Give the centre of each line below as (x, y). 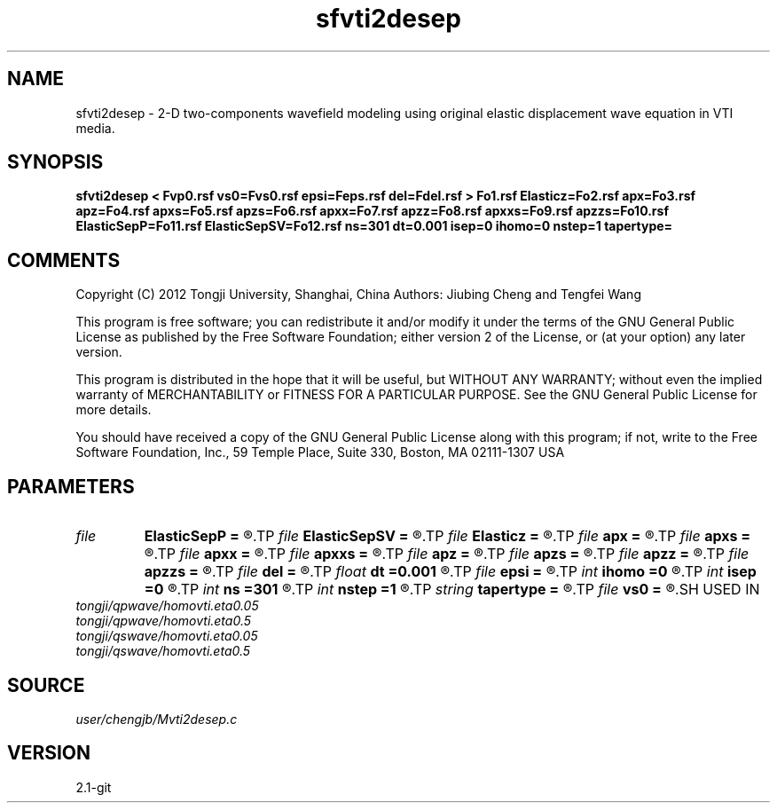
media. (95, 128)
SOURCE (46, 685)
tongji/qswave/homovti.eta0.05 (167, 636)
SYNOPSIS (55, 162)
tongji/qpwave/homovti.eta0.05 (167, 606)
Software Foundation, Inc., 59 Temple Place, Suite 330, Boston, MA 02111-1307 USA (320, 452)
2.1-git (94, 787)
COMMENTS (64, 260)
